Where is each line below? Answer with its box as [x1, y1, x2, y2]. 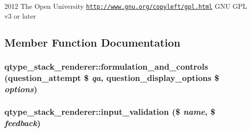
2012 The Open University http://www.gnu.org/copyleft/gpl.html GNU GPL [4, 1, 247, 11]
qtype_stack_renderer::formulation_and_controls [4, 60, 208, 72]
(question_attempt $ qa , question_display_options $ [4, 71, 219, 83]
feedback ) [4, 116, 41, 129]
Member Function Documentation [4, 34, 181, 50]
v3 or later [4, 10, 36, 21]
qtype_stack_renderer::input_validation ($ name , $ [4, 105, 215, 117]
